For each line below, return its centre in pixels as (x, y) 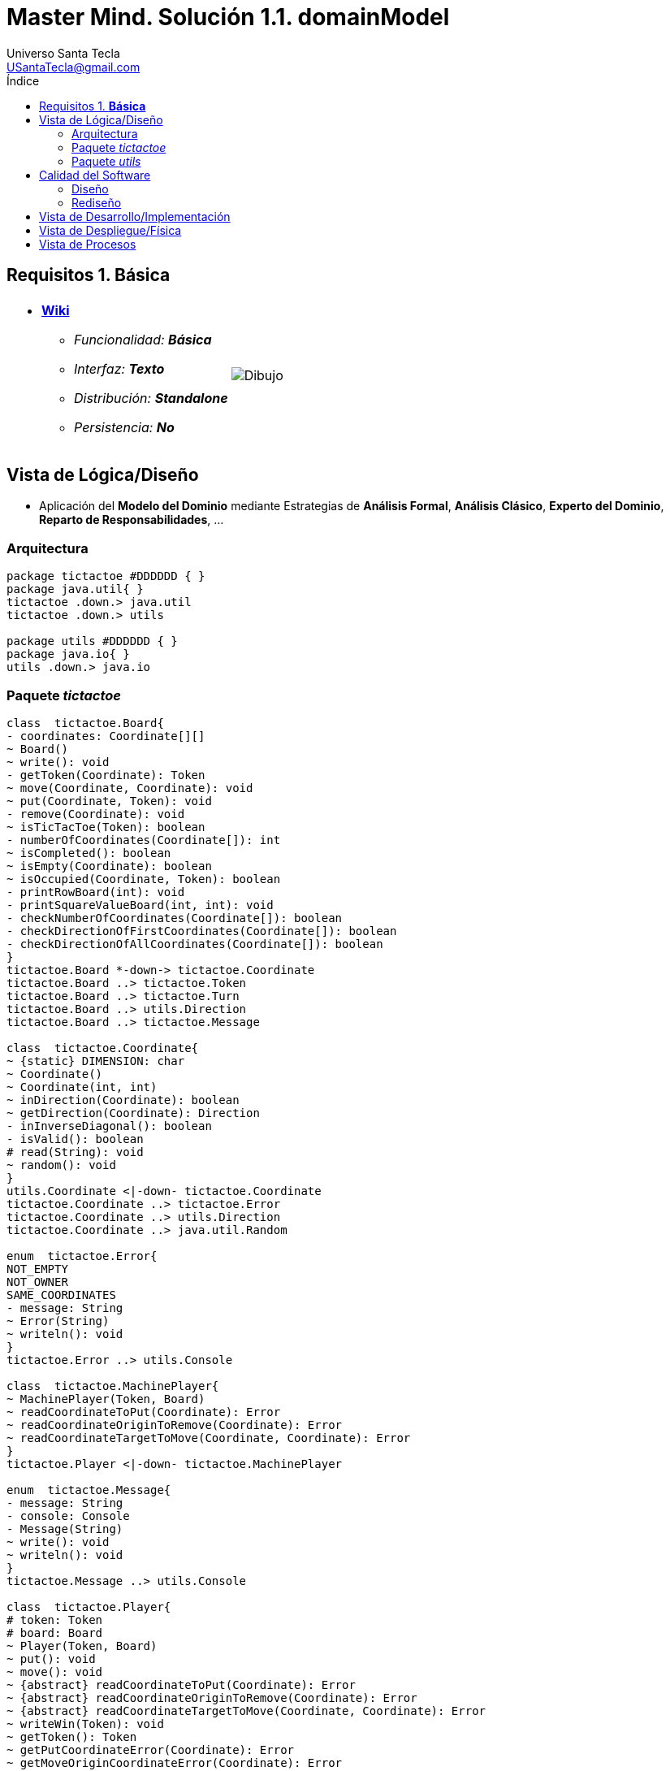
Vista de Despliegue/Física (110, 230)
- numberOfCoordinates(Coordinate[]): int (144, 840)
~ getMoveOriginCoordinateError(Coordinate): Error (175, 1762)
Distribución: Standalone (151, 398)
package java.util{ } (75, 589)
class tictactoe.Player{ (89, 1606)
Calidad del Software (95, 175)
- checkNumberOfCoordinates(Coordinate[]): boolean (175, 918)
